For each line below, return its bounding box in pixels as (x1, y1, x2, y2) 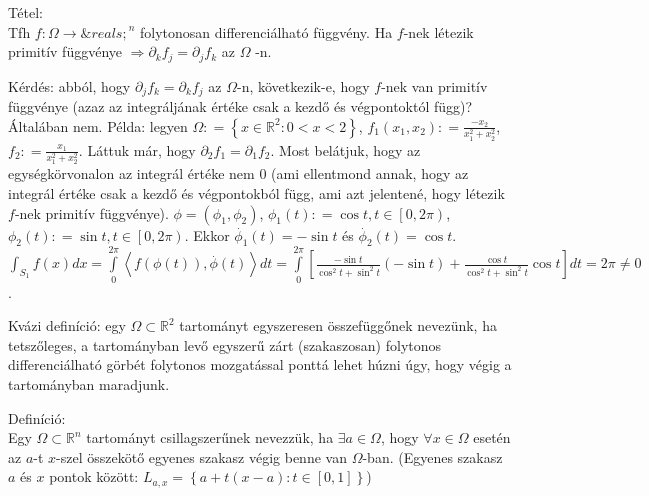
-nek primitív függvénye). (14, 202, 169, 223)
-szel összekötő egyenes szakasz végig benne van (56, 446, 347, 467)
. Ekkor (184, 224, 230, 245)
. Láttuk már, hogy (78, 139, 196, 160)
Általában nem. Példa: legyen (8, 115, 188, 136)
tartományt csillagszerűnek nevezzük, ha (86, 427, 334, 448)
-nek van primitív (381, 75, 488, 96)
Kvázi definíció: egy (8, 315, 126, 336)
